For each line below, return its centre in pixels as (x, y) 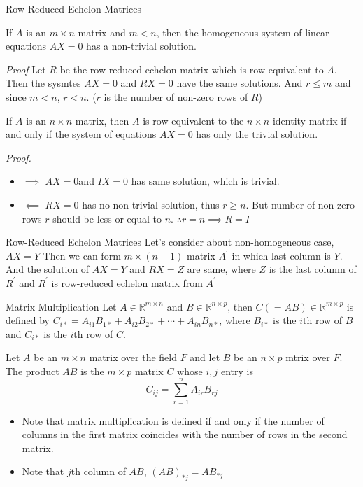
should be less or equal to (107, 218)
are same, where (221, 269)
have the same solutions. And (240, 83)
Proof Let (26, 69)
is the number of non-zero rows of (176, 96)
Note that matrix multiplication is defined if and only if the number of (173, 420)
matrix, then (102, 120)
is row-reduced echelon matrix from (127, 282)
